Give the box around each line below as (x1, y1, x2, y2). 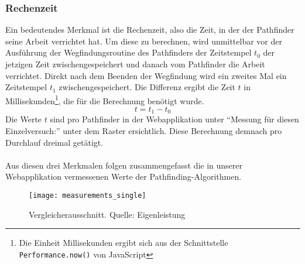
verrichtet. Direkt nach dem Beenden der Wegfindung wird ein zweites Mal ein (5, 69, 287, 81)
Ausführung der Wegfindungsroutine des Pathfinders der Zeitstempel (5, 46, 252, 59)
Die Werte (5, 113, 42, 125)
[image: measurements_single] (29, 191, 146, 200)
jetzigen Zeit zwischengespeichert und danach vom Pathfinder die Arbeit (5, 58, 265, 70)
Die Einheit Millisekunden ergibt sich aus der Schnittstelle (19, 236, 228, 249)
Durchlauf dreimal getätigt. (5, 136, 104, 148)
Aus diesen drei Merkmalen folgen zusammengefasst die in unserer (5, 159, 243, 171)
